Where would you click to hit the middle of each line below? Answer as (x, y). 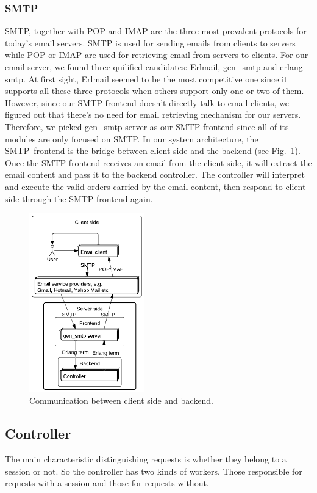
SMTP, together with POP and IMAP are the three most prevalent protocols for (156, 31)
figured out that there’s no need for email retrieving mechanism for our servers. (153, 115)
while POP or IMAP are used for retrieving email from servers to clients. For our (157, 55)
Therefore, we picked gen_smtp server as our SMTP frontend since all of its (147, 126)
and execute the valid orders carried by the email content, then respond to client (155, 186)
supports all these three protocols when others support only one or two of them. (155, 91)
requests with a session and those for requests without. (107, 483)
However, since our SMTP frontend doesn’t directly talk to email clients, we (147, 102)
